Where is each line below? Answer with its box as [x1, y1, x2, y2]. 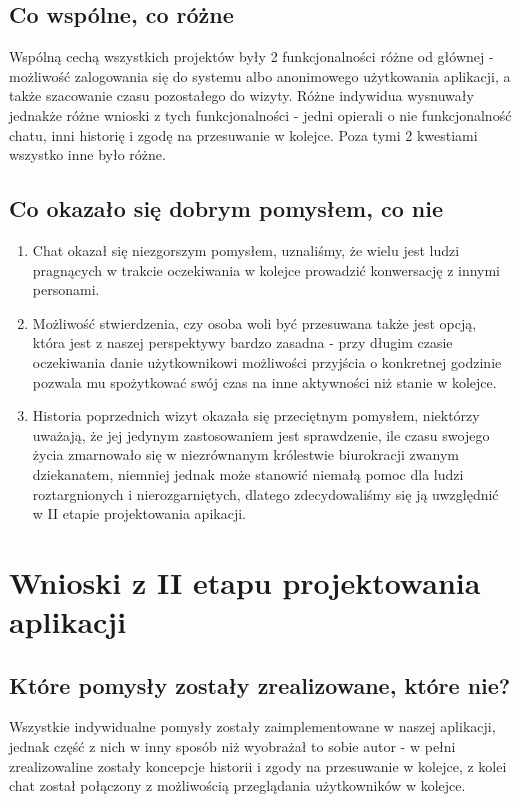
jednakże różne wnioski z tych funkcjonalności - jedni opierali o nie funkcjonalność [9, 104, 512, 125]
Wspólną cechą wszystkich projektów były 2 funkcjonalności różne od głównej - [9, 46, 494, 67]
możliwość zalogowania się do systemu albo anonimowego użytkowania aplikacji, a [9, 65, 511, 86]
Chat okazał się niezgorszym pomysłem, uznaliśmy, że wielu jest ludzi [32, 239, 460, 260]
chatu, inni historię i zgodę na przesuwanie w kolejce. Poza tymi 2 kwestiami [9, 124, 478, 145]
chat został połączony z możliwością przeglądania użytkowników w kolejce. [9, 775, 466, 796]
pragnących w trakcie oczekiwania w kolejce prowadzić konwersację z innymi [32, 259, 501, 280]
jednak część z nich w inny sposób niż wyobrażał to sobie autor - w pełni [9, 736, 456, 757]
